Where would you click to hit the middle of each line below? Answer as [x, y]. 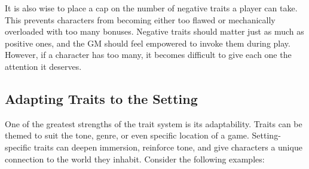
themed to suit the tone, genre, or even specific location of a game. [127, 135]
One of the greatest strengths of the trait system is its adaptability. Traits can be [154, 123]
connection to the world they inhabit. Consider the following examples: [135, 159]
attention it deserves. [43, 66]
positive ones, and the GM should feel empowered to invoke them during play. [148, 43]
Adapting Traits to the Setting [101, 98]
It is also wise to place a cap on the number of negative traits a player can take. [151, 8]
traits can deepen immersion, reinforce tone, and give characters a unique [168, 147]
